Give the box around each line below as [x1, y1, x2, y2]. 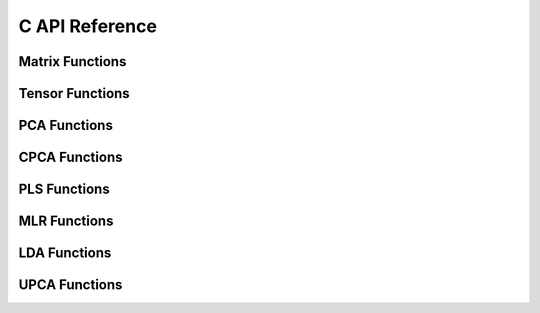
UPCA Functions [18, 276, 123, 294]
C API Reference [18, 15, 157, 37]
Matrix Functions [18, 53, 127, 70]
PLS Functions [18, 181, 110, 198]
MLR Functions [18, 213, 114, 230]
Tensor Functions [18, 85, 130, 102]
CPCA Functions [18, 149, 123, 166]
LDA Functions [18, 245, 112, 262]
